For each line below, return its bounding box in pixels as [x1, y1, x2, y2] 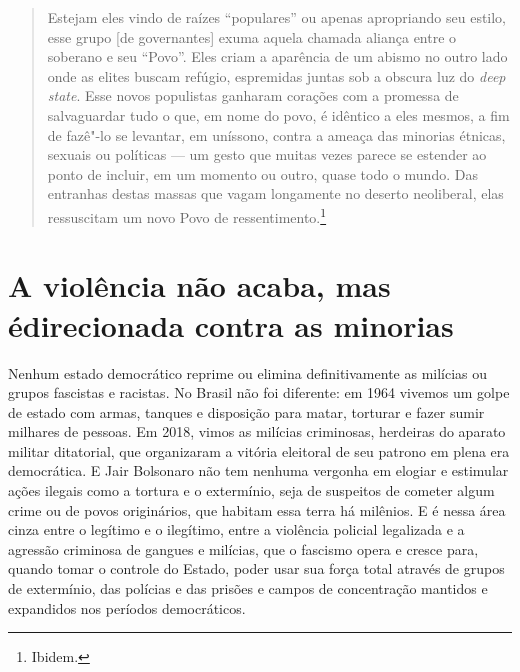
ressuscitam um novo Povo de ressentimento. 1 [47, 203, 327, 227]
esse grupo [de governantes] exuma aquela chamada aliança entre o [47, 26, 457, 47]
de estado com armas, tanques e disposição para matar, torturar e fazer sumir [8, 401, 485, 422]
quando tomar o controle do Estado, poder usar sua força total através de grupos [8, 558, 505, 579]
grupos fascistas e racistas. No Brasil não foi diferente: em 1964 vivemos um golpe [8, 382, 510, 403]
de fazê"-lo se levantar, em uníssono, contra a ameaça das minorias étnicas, [47, 124, 506, 145]
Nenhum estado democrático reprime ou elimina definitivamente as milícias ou [8, 362, 488, 383]
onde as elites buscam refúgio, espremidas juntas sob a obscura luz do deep [47, 65, 506, 86]
